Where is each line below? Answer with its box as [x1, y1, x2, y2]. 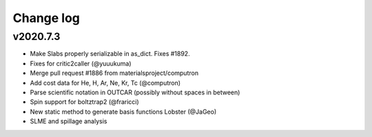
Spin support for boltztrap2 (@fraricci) [30, 98, 139, 106]
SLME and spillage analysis [30, 117, 107, 125]
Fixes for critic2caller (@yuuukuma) [30, 59, 132, 67]
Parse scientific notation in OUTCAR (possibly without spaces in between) [30, 88, 240, 96]
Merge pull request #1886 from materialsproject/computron [30, 69, 199, 77]
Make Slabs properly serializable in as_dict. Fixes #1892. [30, 50, 190, 58]
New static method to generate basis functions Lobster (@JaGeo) [30, 107, 217, 116]
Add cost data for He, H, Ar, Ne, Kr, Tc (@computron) [30, 78, 181, 87]
